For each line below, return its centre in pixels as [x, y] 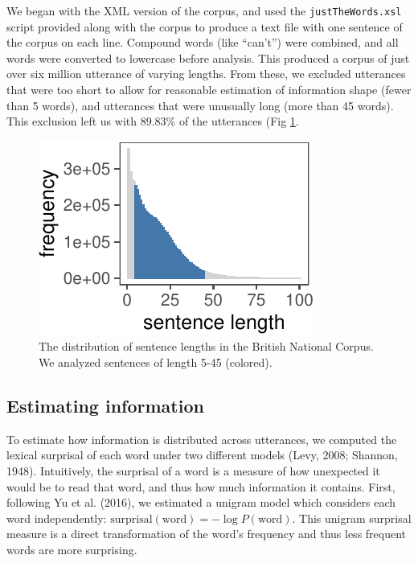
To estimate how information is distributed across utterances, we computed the [202, 439]
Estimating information [105, 405]
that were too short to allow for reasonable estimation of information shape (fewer [209, 90]
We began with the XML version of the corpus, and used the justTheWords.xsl [204, 10]
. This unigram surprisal [352, 518]
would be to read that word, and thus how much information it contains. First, [201, 486]
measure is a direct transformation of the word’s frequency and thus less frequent [207, 534]
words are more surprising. [72, 549]
